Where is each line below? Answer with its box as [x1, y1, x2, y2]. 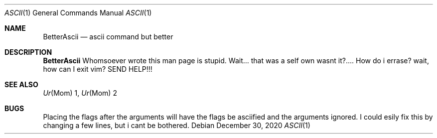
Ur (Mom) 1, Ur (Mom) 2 [43, 89, 117, 97]
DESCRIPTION [4, 48, 52, 56]
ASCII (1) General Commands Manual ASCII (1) [4, 8, 152, 17]
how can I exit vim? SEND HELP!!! [43, 65, 152, 73]
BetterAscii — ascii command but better [43, 32, 173, 41]
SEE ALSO [4, 80, 38, 89]
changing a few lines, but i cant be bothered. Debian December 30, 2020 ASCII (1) [43, 121, 310, 130]
